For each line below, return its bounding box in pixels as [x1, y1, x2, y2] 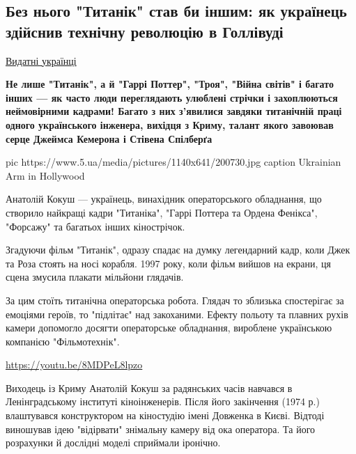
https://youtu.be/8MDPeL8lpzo [6, 357, 143, 372]
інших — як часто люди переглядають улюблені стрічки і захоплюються [6, 90, 338, 104]
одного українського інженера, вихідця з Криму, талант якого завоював [6, 117, 334, 132]
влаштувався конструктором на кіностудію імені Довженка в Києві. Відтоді [6, 408, 325, 423]
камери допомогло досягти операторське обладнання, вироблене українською [6, 320, 332, 335]
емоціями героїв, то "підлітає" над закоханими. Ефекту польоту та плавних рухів [6, 306, 348, 321]
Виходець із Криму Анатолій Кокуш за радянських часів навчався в [6, 380, 293, 395]
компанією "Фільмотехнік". [6, 334, 120, 348]
